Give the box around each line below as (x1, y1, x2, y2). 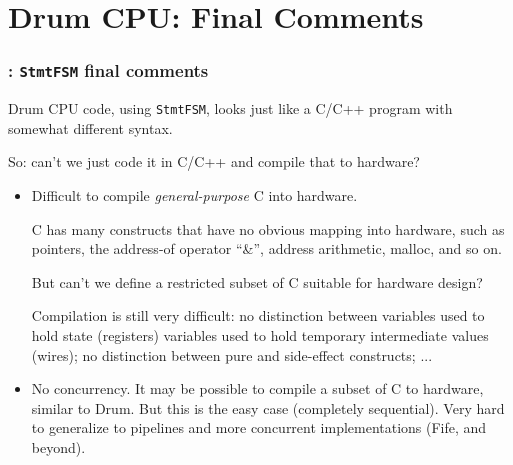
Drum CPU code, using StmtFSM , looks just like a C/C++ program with (8, 98, 453, 119)
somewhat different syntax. (8, 117, 173, 138)
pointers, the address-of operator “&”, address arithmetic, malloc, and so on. (31, 238, 502, 259)
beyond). (31, 436, 86, 457)
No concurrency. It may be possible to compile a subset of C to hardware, (31, 378, 484, 399)
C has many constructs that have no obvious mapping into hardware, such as (31, 218, 505, 239)
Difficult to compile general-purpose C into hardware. (31, 185, 358, 205)
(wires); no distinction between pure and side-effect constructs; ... (31, 344, 433, 365)
